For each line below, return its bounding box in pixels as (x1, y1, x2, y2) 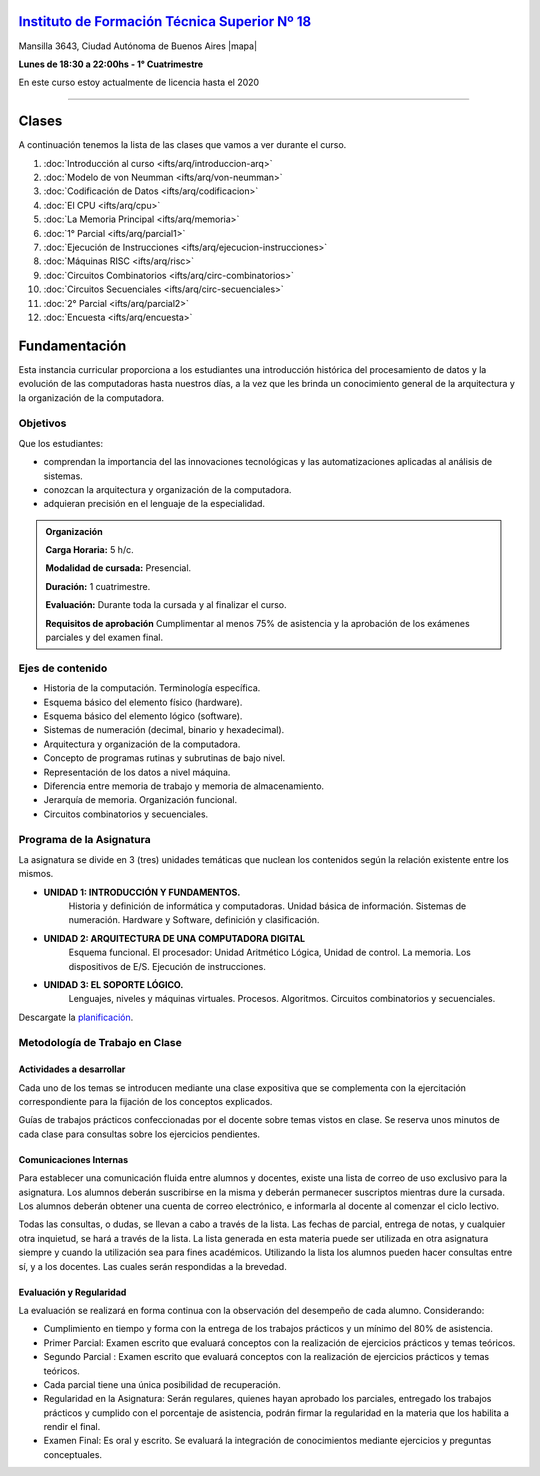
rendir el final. (43, 1421, 101, 1433)
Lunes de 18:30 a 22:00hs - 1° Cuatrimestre (18, 58, 204, 70)
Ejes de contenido (18, 661, 108, 675)
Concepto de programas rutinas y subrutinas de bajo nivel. (43, 752, 286, 764)
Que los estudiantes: (18, 437, 104, 449)
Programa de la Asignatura (18, 833, 151, 847)
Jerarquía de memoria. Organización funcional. (43, 794, 238, 806)
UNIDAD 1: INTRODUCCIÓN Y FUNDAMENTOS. (43, 886, 241, 898)
